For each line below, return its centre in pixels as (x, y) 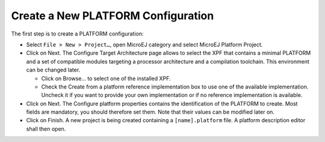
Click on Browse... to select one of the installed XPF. (106, 78)
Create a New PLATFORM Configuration (113, 16)
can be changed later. (53, 70)
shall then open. (46, 129)
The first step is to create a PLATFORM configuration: (77, 34)
